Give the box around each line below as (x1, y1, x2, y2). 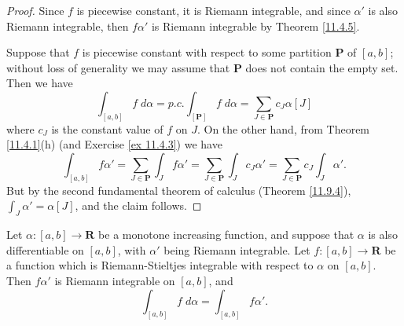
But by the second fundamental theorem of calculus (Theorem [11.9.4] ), (6, 181, 351, 198)
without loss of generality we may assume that (6, 59, 230, 75)
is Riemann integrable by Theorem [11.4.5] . (151, 17, 360, 34)
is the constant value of (51, 120, 163, 137)
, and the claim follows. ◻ (75, 197, 202, 214)
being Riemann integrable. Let (163, 241, 310, 258)
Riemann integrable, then (6, 17, 129, 34)
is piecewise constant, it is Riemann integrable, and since (76, 2, 351, 18)
